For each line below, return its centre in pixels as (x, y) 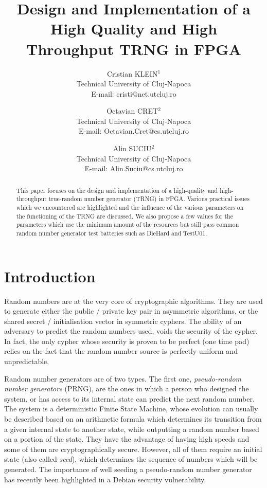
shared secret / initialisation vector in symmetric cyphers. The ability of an (123, 321)
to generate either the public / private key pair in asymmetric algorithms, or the (131, 311)
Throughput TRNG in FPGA (134, 49)
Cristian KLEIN (132, 73)
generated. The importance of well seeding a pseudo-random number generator (128, 469)
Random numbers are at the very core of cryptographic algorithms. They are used (133, 301)
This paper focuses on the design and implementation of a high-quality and (117, 190)
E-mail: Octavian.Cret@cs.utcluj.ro (134, 131)
